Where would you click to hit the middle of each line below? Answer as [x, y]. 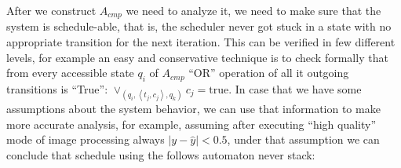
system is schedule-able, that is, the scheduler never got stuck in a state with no [199, 26]
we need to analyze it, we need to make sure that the [253, 10]
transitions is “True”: [57, 89]
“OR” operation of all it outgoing [269, 73]
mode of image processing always [86, 139]
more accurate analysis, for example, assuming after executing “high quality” [191, 124]
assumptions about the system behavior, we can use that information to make [193, 109]
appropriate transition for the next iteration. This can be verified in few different [201, 42]
